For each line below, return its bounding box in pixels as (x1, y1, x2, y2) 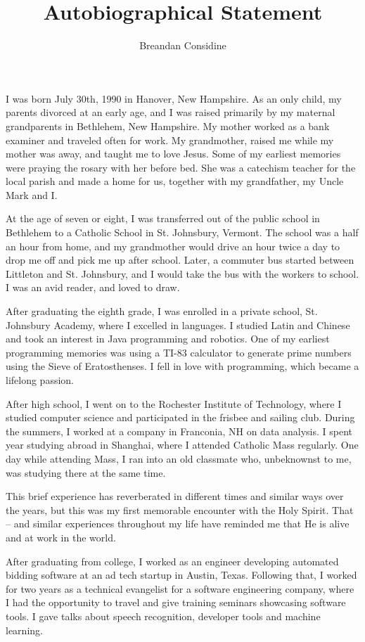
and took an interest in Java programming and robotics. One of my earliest (6, 331, 330, 346)
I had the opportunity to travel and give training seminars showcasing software (6, 595, 346, 610)
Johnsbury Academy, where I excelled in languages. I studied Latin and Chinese (6, 317, 350, 332)
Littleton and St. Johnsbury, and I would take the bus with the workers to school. (6, 266, 359, 281)
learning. (6, 622, 43, 637)
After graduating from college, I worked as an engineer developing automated (6, 553, 339, 568)
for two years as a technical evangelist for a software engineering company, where (6, 581, 354, 596)
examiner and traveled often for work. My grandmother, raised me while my (6, 132, 334, 147)
